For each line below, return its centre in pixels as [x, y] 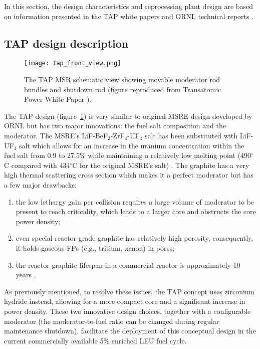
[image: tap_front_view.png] [73, 63]
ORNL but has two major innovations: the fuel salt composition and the [115, 126]
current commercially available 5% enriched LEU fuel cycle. [95, 340]
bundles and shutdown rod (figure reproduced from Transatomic [123, 89]
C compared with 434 [37, 165]
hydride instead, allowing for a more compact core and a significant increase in [125, 301]
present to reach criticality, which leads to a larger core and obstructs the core [136, 211]
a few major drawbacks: [40, 184]
